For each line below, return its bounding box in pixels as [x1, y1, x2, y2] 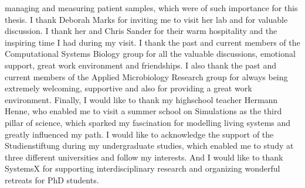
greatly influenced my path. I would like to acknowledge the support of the [5, 128, 274, 140]
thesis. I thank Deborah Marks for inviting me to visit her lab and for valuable [5, 13, 288, 25]
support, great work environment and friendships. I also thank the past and [5, 59, 277, 71]
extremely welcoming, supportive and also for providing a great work [5, 82, 252, 94]
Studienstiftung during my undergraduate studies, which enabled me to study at [5, 139, 294, 152]
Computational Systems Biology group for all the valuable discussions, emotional [5, 47, 296, 60]
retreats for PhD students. [5, 173, 99, 186]
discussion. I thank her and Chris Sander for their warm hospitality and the [5, 25, 277, 37]
